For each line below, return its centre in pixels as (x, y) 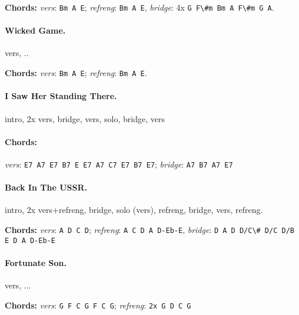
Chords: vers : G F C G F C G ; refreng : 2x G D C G (98, 305)
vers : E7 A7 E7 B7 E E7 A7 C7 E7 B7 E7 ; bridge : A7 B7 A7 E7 (119, 164)
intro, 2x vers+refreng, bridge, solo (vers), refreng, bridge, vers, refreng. (134, 210)
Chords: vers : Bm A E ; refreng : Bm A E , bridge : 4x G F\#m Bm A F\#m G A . (139, 7)
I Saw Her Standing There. (61, 96)
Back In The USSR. (46, 187)
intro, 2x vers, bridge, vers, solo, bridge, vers (85, 118)
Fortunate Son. (36, 262)
